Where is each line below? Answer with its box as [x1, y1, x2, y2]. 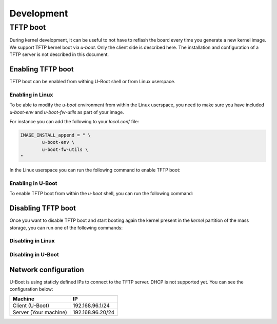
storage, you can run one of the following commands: [9, 224, 123, 231]
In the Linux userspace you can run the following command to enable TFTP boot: [9, 167, 181, 173]
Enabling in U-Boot [9, 180, 57, 187]
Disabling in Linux [9, 237, 55, 244]
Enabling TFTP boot [9, 65, 74, 73]
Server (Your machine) [12, 309, 68, 316]
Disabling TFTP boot [9, 204, 76, 213]
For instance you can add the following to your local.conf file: [9, 119, 140, 124]
